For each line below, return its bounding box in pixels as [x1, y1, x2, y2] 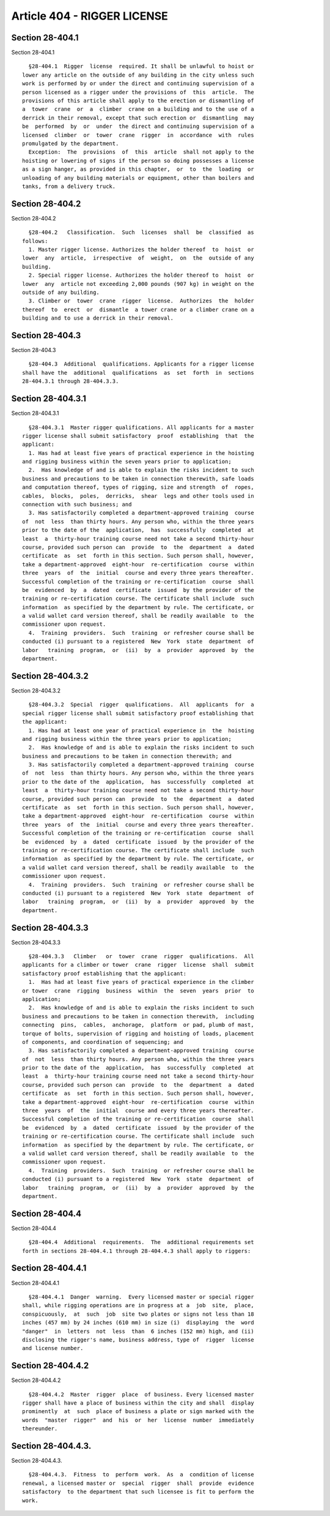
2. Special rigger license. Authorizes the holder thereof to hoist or [28, 272, 254, 279]
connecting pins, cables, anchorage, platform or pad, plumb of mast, [22, 1021, 254, 1029]
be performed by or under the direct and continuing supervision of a [22, 123, 254, 130]
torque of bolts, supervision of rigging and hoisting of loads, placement [22, 1030, 254, 1037]
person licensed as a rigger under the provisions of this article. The [22, 89, 254, 96]
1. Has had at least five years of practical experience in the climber [28, 978, 254, 986]
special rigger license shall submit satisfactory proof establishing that [22, 710, 254, 716]
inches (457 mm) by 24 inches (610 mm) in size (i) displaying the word [22, 1319, 254, 1326]
